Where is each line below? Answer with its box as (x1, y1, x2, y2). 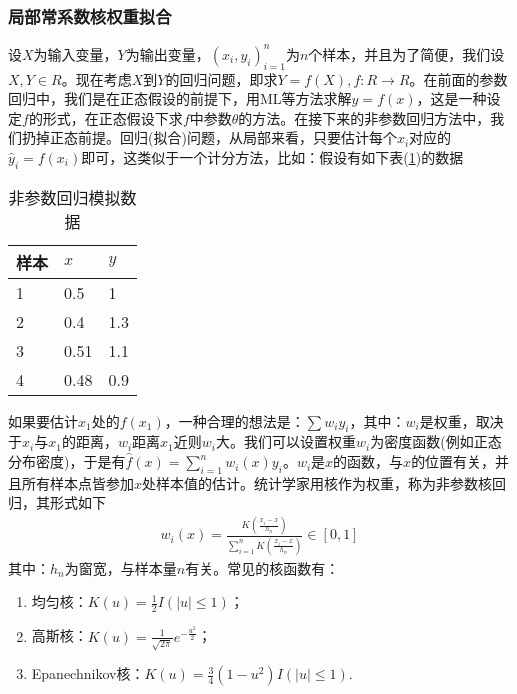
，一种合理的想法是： (164, 410, 305, 431)
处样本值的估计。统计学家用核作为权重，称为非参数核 (142, 472, 493, 493)
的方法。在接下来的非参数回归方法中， (238, 107, 491, 128)
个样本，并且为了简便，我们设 (308, 43, 505, 64)
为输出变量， (125, 43, 210, 64)
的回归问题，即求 (165, 68, 278, 89)
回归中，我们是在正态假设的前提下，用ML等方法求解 (8, 88, 352, 109)
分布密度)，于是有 (8, 451, 126, 472)
